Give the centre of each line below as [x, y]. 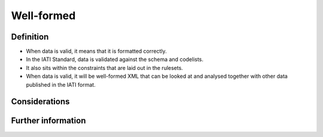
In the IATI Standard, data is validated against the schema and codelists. [115, 59]
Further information [48, 121]
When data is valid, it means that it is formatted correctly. [96, 51]
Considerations [40, 102]
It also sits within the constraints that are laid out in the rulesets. [105, 68]
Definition [30, 37]
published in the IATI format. [61, 84]
